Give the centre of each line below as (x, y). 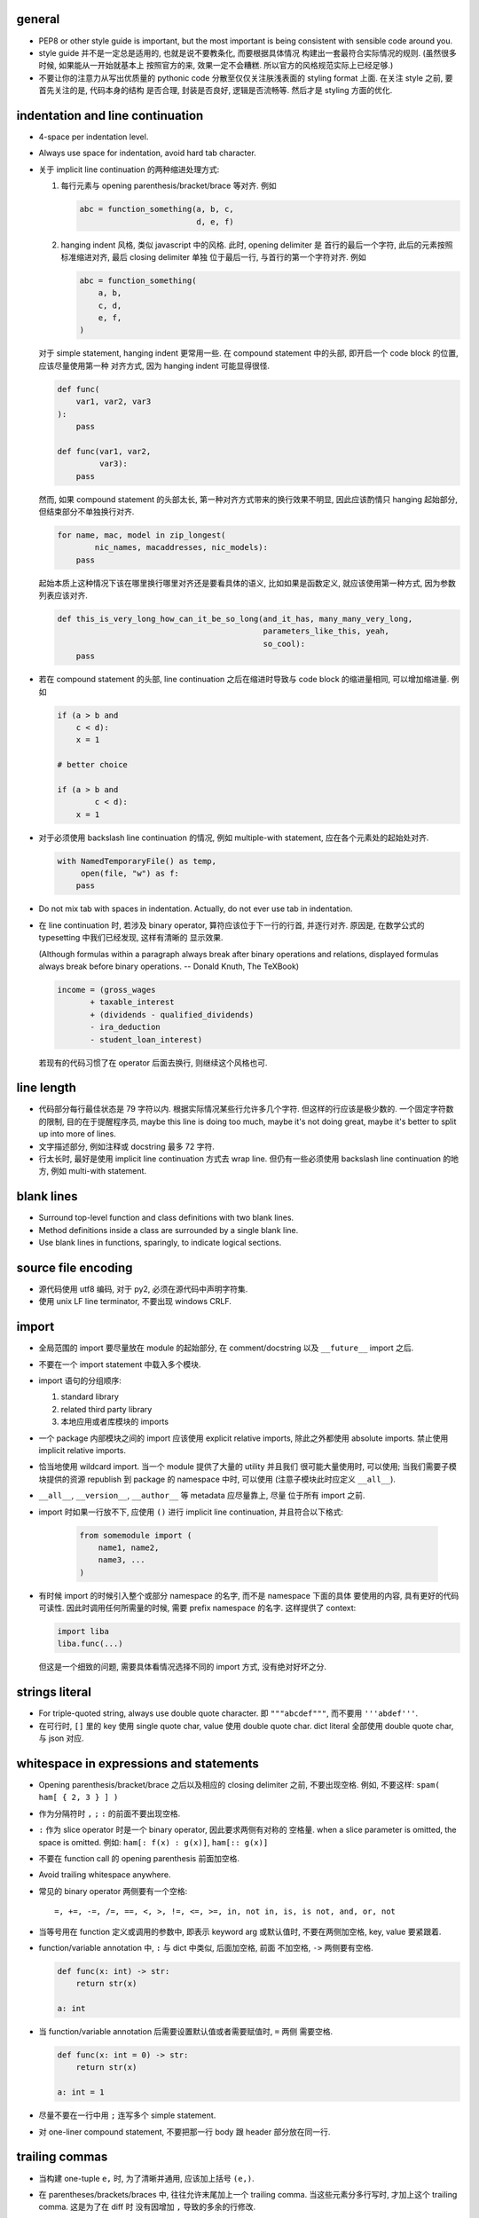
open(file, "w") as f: (130, 873)
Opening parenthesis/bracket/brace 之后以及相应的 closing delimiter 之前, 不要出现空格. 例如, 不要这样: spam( (239, 1785)
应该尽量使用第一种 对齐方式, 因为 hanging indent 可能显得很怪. (154, 366)
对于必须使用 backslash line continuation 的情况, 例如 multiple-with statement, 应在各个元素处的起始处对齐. (234, 838)
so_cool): (284, 644)
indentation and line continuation (110, 115)
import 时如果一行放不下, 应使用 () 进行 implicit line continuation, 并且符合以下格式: (191, 1512)
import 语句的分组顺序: (80, 1380)
